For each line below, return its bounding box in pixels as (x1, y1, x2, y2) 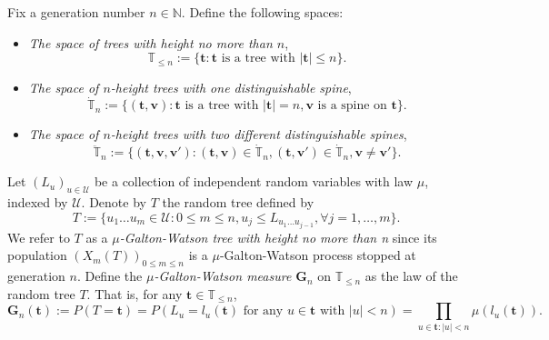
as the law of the (364, 266, 458, 285)
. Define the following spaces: (181, 3, 344, 21)
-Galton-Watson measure (154, 266, 292, 285)
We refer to (7, 227, 70, 246)
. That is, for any (86, 284, 183, 303)
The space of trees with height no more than (28, 33, 273, 52)
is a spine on (317, 99, 387, 113)
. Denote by (81, 193, 146, 212)
